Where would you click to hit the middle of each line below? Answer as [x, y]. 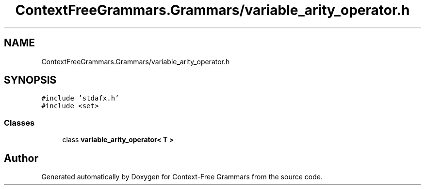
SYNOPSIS [30, 80]
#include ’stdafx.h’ [80, 98]
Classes [19, 123]
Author [21, 158]
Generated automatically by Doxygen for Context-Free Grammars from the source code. [182, 177]
